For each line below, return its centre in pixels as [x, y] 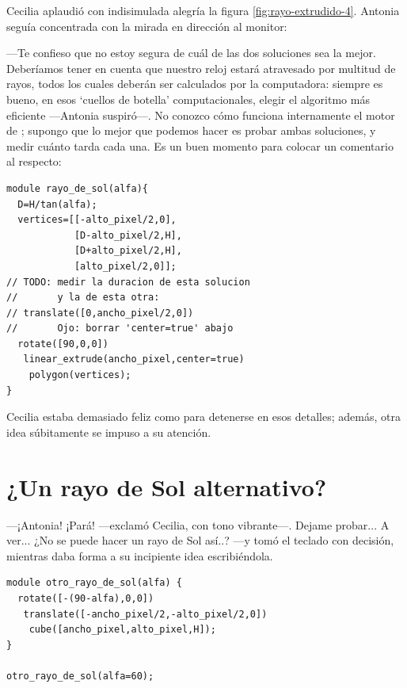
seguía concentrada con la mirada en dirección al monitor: [147, 26]
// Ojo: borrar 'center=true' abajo [120, 329]
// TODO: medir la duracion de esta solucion [128, 282]
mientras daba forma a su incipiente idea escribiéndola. [140, 555]
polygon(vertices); [80, 375]
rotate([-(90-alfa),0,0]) [86, 598]
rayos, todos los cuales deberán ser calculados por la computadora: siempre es [195, 84]
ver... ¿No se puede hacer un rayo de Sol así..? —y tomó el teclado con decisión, [200, 540]
